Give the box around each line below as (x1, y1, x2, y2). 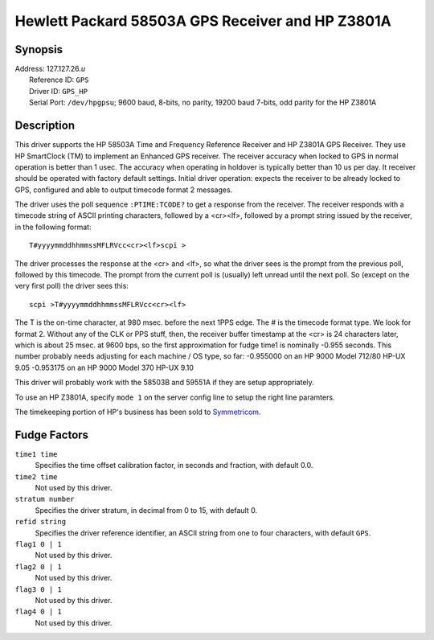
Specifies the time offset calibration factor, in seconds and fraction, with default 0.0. (35, 461, 313, 470)
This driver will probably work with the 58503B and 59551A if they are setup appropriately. (14, 378, 315, 388)
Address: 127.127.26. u (14, 64, 86, 74)
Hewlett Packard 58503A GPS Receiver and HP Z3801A (14, 12, 391, 30)
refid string (14, 517, 67, 527)
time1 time (14, 449, 58, 458)
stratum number (14, 494, 76, 504)
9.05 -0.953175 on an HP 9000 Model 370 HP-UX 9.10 (14, 363, 194, 372)
